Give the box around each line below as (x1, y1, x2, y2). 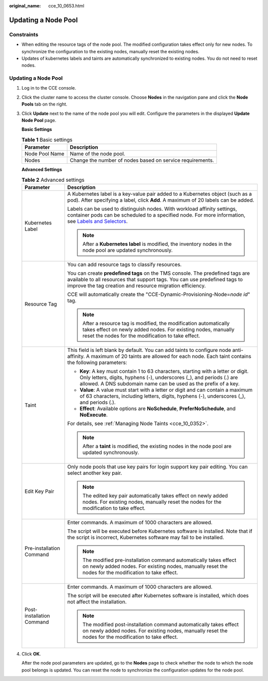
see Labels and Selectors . (67, 218, 128, 225)
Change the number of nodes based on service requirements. (69, 157, 214, 164)
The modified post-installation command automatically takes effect (82, 621, 239, 628)
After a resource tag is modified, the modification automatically (82, 320, 230, 327)
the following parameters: (67, 359, 128, 366)
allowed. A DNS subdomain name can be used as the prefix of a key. (79, 380, 240, 387)
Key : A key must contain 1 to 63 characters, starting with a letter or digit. (79, 367, 249, 374)
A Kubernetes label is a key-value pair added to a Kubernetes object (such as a (67, 190, 252, 197)
